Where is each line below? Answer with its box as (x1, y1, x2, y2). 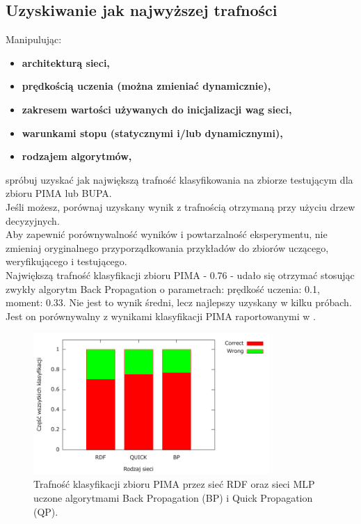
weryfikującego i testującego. (6, 254, 127, 269)
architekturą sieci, (22, 55, 110, 70)
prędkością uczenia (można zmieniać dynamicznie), (22, 79, 271, 93)
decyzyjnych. (6, 213, 60, 228)
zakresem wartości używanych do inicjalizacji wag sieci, (22, 102, 292, 116)
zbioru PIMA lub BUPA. (6, 186, 112, 200)
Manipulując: (6, 32, 62, 47)
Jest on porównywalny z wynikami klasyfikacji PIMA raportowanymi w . (6, 308, 316, 323)
